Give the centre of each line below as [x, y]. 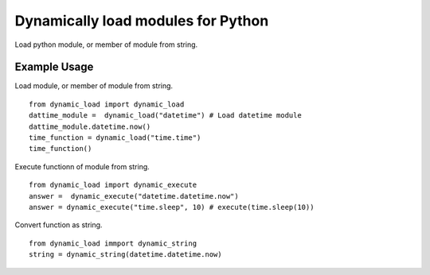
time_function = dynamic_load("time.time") [115, 138]
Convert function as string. [59, 225]
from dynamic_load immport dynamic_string [113, 243]
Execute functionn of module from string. [82, 166]
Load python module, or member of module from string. [106, 45]
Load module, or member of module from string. [94, 86]
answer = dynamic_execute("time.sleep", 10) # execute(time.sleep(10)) [172, 207]
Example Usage [54, 67]
